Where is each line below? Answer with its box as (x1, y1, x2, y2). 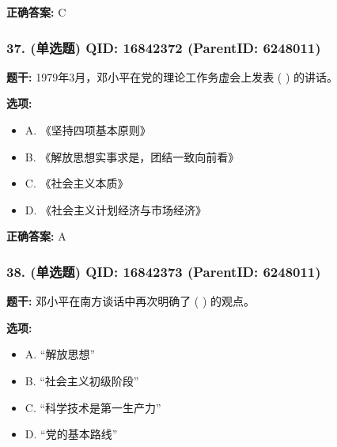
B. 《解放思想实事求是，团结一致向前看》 (25, 148, 240, 165)
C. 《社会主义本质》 (25, 175, 129, 191)
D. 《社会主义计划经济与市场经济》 (25, 201, 207, 218)
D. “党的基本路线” (25, 426, 118, 442)
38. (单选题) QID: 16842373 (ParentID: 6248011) (6, 261, 321, 281)
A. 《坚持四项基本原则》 (25, 122, 151, 138)
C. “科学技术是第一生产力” (25, 399, 161, 415)
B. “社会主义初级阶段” (25, 372, 139, 388)
